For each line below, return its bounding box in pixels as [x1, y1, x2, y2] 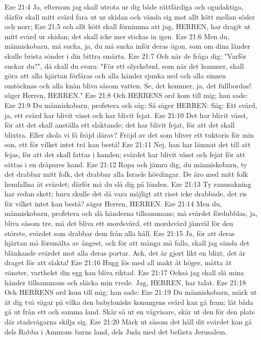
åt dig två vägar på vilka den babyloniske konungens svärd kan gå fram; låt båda [5, 296, 253, 307]
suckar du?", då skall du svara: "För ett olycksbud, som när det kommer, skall [5, 60, 244, 71]
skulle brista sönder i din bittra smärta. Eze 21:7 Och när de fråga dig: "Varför [5, 50, 247, 61]
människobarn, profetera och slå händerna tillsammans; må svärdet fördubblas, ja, [5, 208, 257, 218]
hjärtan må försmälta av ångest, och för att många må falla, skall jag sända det [5, 238, 250, 248]
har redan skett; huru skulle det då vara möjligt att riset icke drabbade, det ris [5, 188, 247, 199]
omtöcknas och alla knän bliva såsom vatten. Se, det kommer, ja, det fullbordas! [5, 80, 251, 90]
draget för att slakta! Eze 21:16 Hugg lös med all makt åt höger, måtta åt [5, 257, 232, 268]
